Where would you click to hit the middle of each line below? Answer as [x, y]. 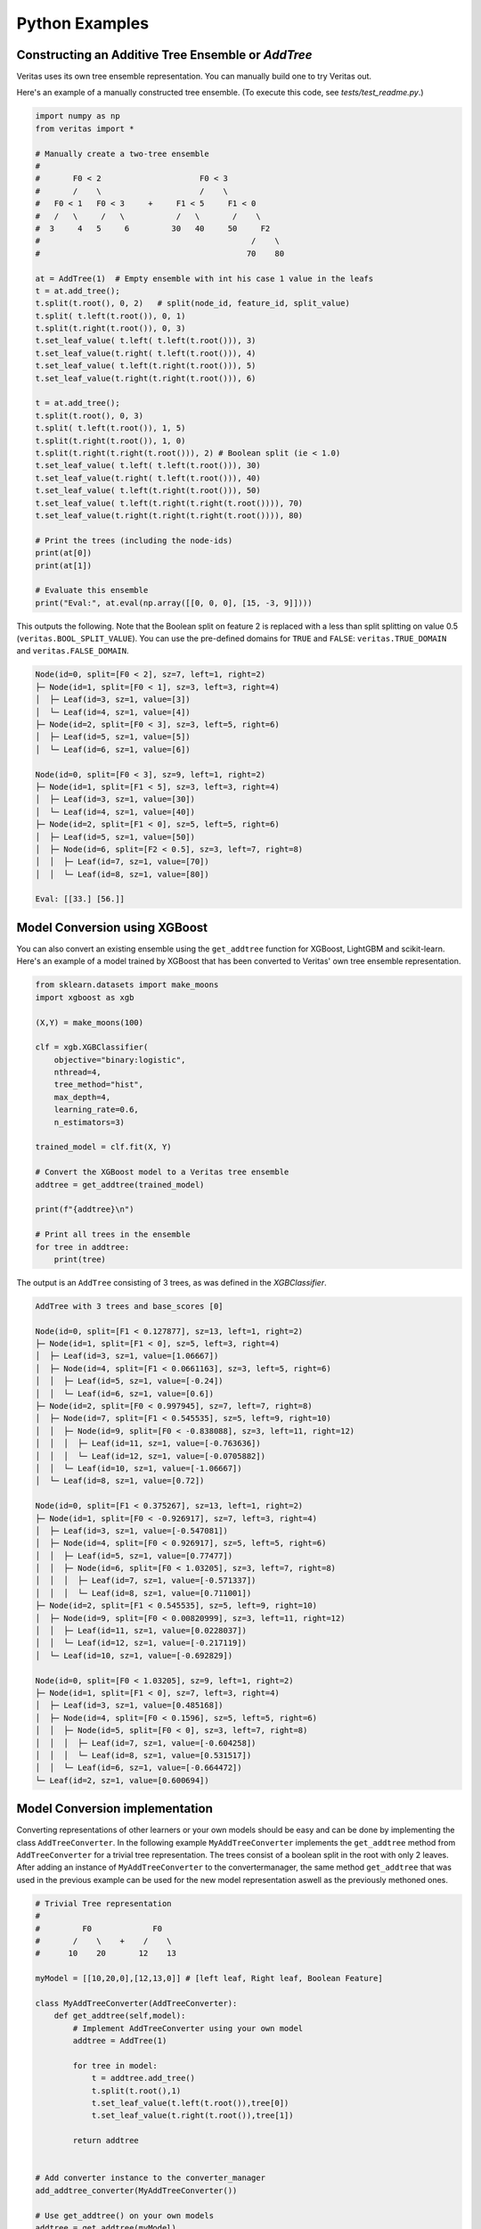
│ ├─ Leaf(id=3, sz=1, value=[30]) [115, 799]
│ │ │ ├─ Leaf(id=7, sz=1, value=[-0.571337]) [146, 1581]
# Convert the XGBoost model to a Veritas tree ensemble [162, 1172]
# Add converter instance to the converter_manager [151, 2178]
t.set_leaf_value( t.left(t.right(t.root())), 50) [148, 491]
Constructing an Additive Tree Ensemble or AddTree [164, 55]
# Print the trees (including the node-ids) [134, 540]
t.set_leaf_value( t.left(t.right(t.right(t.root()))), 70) [169, 503]
